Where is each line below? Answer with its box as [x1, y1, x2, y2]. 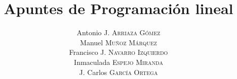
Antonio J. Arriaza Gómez [76, 27, 161, 38]
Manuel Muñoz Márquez [80, 37, 157, 47]
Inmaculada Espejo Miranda [74, 56, 163, 67]
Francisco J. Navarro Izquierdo [69, 47, 168, 57]
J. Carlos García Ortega [79, 66, 158, 77]
